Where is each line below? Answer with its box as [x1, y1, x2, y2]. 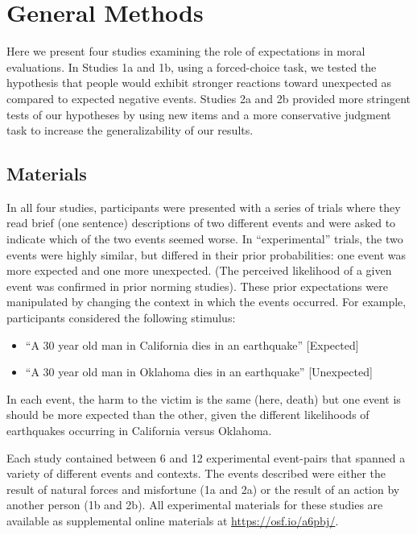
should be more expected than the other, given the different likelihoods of [6, 406, 370, 423]
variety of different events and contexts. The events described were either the [6, 465, 386, 482]
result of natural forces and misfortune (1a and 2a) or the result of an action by [6, 480, 400, 497]
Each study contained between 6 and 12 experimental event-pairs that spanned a [6, 449, 406, 466]
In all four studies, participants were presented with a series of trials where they [6, 198, 401, 215]
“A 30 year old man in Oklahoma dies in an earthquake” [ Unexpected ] [25, 363, 373, 380]
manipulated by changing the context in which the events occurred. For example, [6, 293, 407, 310]
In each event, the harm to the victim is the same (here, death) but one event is [6, 390, 401, 407]
